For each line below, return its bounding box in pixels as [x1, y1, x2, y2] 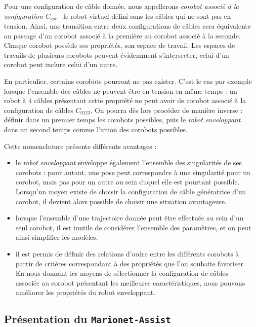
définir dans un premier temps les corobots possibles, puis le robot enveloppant [4, 114, 241, 125]
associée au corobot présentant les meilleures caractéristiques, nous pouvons [15, 277, 245, 288]
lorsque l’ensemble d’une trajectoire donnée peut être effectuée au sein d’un [15, 213, 244, 223]
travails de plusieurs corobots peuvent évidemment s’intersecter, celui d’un [4, 49, 229, 60]
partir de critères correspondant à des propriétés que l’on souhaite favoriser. [15, 258, 245, 268]
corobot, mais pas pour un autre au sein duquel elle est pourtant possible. [15, 177, 240, 187]
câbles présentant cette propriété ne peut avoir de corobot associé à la [34, 95, 246, 106]
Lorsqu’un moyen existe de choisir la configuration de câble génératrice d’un [15, 186, 246, 196]
